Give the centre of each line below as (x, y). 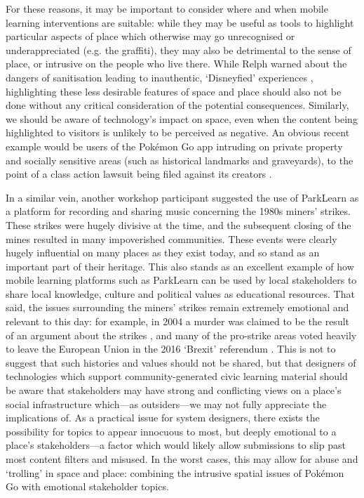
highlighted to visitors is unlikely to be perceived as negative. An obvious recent (178, 132)
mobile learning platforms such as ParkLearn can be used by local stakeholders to (181, 280)
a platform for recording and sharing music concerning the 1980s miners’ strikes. (178, 211)
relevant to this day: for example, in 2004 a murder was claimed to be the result (177, 321)
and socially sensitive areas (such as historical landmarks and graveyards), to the (180, 160)
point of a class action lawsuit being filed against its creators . (139, 174)
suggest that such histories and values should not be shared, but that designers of (181, 362)
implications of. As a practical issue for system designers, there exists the (163, 418)
